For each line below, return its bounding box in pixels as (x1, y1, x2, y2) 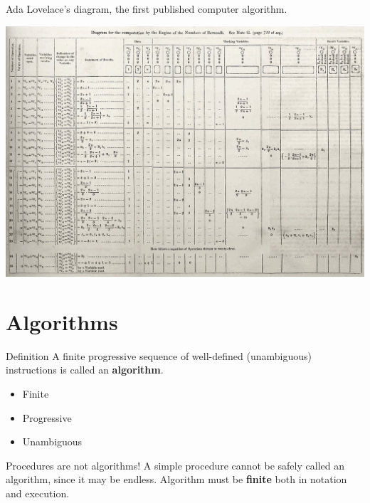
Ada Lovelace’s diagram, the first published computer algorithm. (6, 1, 287, 16)
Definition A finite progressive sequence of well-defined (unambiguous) (6, 348, 312, 363)
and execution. (6, 485, 70, 500)
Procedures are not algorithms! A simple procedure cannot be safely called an (6, 457, 344, 472)
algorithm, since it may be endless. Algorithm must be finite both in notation (6, 472, 347, 487)
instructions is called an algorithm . (6, 362, 164, 377)
